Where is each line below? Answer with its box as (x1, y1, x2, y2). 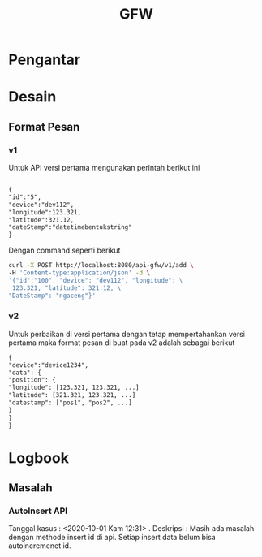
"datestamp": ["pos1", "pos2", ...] (8, 399, 132, 407)
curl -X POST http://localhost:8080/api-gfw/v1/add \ (8, 261, 195, 270)
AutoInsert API (8, 505, 68, 516)
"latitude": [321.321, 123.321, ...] (8, 391, 136, 399)
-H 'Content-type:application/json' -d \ (8, 269, 151, 277)
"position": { (8, 376, 57, 384)
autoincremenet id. (8, 541, 71, 551)
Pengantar (8, 50, 81, 69)
